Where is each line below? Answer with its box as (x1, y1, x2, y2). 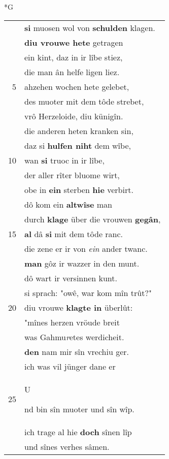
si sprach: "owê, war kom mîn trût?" (24, 286, 152, 299)
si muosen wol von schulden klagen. (24, 21, 155, 34)
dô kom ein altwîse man (24, 198, 113, 210)
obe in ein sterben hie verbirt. (24, 183, 133, 195)
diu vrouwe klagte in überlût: (24, 301, 133, 313)
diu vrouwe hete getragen (24, 36, 123, 48)
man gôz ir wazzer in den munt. (24, 257, 140, 269)
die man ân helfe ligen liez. (24, 65, 120, 78)
